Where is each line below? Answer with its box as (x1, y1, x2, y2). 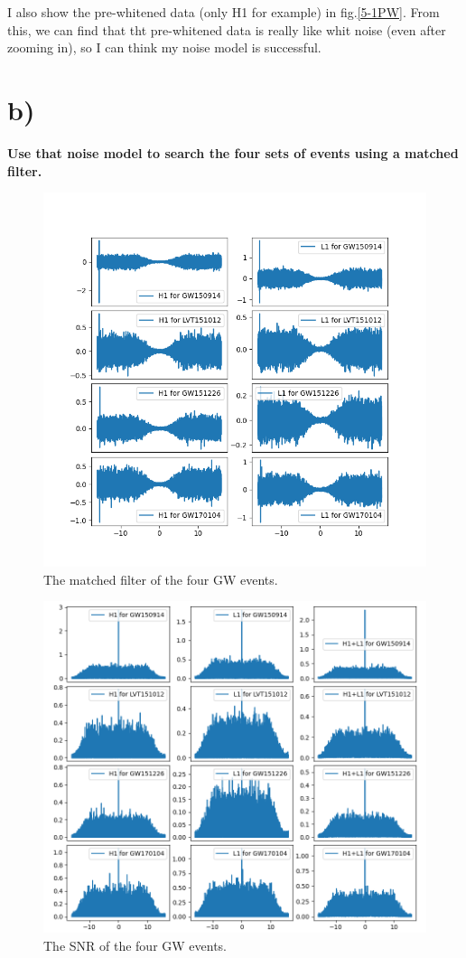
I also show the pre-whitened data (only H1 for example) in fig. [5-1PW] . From (7, 3, 440, 21)
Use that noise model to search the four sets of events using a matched (7, 143, 459, 162)
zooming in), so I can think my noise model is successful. (7, 38, 322, 57)
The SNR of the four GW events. (43, 935, 228, 954)
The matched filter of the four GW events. (43, 569, 278, 588)
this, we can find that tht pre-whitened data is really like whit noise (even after (7, 20, 446, 39)
